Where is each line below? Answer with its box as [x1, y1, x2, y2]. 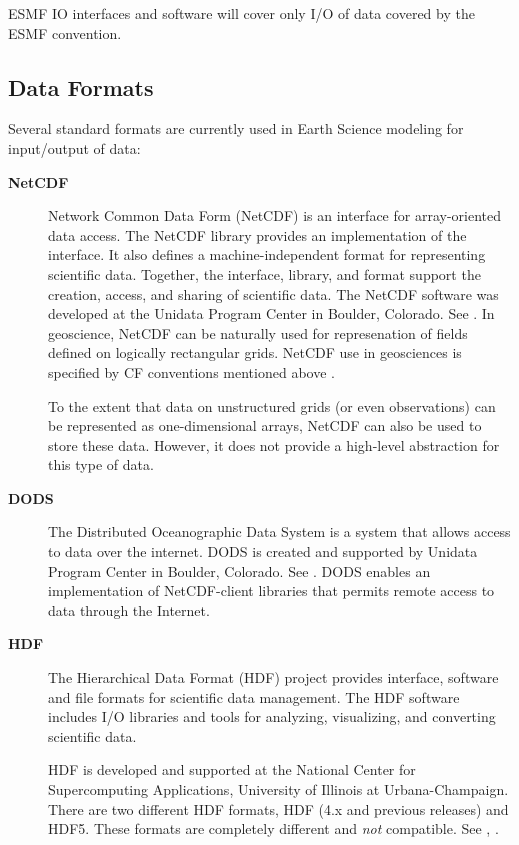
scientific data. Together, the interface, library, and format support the [48, 263, 481, 284]
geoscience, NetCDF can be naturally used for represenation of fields [48, 322, 468, 343]
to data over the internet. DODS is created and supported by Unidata [48, 541, 478, 562]
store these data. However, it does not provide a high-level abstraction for [48, 434, 500, 455]
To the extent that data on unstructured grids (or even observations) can [48, 395, 496, 416]
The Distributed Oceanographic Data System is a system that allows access [48, 521, 511, 542]
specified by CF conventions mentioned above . [48, 361, 335, 382]
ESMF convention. [8, 22, 122, 43]
